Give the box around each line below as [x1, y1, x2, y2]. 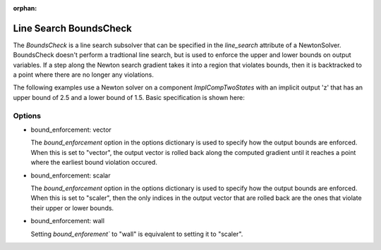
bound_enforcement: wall [30, 217, 105, 225]
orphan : [13, 4, 37, 12]
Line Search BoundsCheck [13, 22, 132, 35]
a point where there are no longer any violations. [13, 70, 155, 79]
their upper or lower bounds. [30, 204, 114, 212]
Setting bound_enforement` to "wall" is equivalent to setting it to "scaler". [30, 230, 243, 238]
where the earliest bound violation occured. [30, 158, 158, 167]
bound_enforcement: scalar [30, 171, 111, 180]
